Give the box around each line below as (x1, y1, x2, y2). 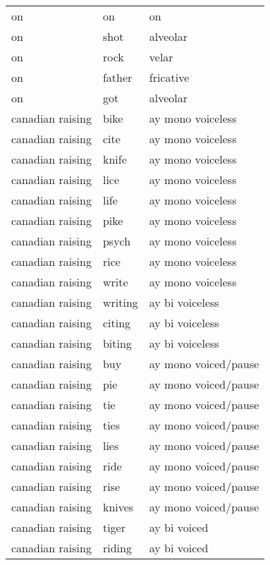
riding (102, 540, 132, 556)
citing (102, 315, 131, 331)
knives (102, 499, 134, 515)
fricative (149, 69, 190, 85)
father (102, 69, 133, 85)
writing (102, 294, 138, 310)
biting (102, 335, 132, 351)
